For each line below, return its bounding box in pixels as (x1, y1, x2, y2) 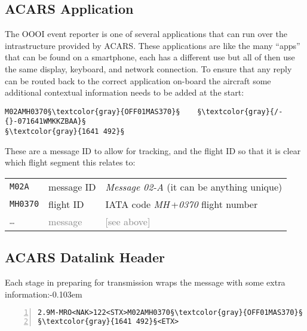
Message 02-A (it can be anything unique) (105, 179, 283, 194)
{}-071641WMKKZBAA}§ (5, 117, 87, 126)
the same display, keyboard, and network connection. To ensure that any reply (5, 62, 292, 75)
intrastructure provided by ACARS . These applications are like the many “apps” (5, 39, 300, 51)
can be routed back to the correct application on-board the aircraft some (5, 74, 271, 87)
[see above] (105, 214, 151, 228)
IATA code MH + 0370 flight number (105, 197, 258, 211)
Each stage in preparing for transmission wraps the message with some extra (5, 276, 285, 289)
